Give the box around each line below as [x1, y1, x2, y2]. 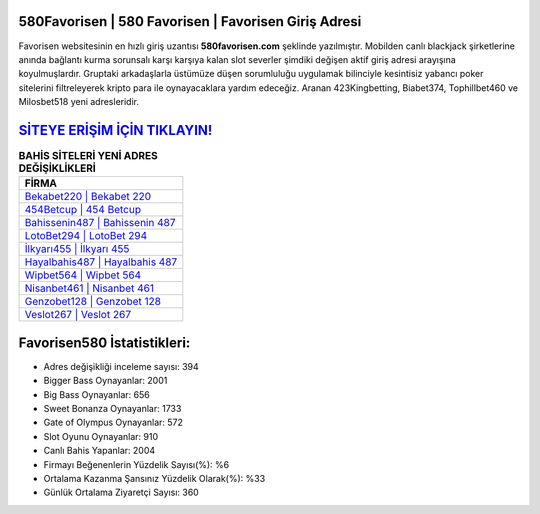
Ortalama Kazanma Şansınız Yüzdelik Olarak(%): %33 [43, 473, 266, 484]
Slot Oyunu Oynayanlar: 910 [43, 430, 159, 442]
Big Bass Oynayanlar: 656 [43, 388, 150, 400]
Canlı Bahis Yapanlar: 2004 [43, 445, 156, 457]
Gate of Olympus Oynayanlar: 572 [43, 416, 184, 429]
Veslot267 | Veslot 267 [24, 308, 132, 322]
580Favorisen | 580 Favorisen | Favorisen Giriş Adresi [18, 13, 362, 30]
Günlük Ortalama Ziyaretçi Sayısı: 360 [43, 486, 199, 499]
